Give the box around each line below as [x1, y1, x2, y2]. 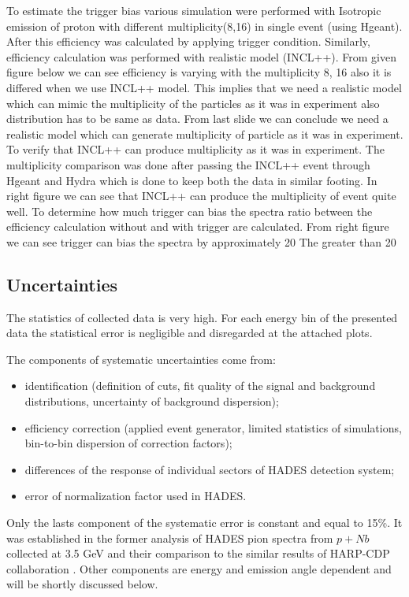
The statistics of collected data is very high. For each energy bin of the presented [6, 309, 398, 325]
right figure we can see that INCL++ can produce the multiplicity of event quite [6, 187, 396, 204]
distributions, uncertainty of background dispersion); [24, 393, 279, 410]
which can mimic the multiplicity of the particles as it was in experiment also [6, 95, 380, 111]
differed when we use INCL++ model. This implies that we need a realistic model [6, 79, 402, 95]
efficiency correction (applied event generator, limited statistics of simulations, [24, 419, 402, 436]
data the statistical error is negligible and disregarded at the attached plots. [6, 324, 373, 341]
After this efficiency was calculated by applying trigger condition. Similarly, [6, 33, 370, 50]
